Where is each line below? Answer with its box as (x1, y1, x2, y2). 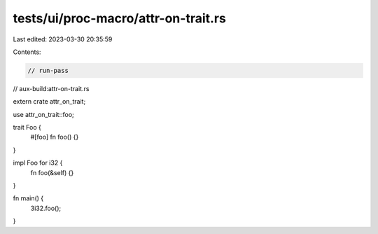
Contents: (13, 48, 41, 56)
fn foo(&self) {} (30, 168, 74, 177)
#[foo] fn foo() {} (30, 133, 79, 142)
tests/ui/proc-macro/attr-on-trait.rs (13, 11, 227, 26)
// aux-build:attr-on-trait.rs (13, 84, 90, 92)
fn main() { (13, 194, 44, 202)
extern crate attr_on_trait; (13, 97, 86, 106)
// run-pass (27, 67, 69, 74)
